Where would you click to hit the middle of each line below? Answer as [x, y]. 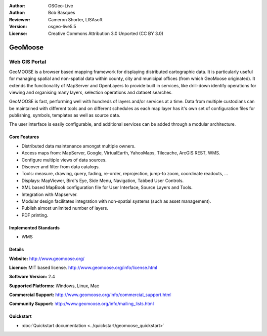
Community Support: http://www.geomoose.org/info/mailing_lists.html [82, 304]
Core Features [24, 137]
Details [17, 250]
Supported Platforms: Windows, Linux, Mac [54, 286]
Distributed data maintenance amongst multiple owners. [79, 146]
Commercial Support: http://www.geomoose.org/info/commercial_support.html [90, 295]
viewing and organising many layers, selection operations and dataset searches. [91, 92]
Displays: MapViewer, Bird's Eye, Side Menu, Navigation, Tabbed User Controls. [103, 181]
